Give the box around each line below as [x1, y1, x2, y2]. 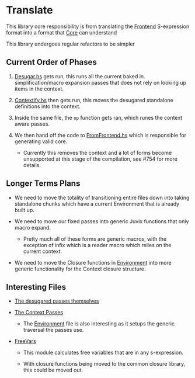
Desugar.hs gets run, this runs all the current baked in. [14, 72, 145, 79]
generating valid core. [14, 138, 68, 145]
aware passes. [14, 120, 50, 127]
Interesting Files [6, 282, 66, 292]
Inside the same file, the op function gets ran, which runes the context [14, 114, 183, 121]
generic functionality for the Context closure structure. [14, 265, 146, 272]
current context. [23, 248, 62, 255]
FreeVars [14, 338, 36, 345]
